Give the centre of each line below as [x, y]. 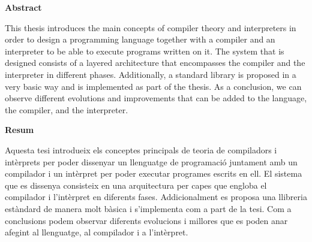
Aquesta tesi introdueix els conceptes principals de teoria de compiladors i [141, 149]
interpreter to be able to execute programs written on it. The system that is [145, 51]
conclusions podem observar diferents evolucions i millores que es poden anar [146, 220]
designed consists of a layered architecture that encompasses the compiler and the [155, 63]
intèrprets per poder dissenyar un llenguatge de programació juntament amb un [151, 161]
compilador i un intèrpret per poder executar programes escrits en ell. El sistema [154, 173]
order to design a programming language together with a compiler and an [140, 39]
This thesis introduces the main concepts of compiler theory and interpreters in [151, 27]
